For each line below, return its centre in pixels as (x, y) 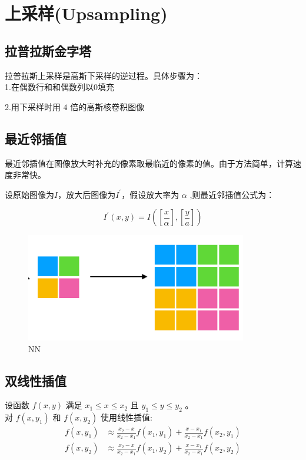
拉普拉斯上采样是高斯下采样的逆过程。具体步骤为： (104, 75)
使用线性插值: (126, 417)
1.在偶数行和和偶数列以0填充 (59, 87)
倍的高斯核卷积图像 (107, 106)
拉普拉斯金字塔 (48, 50)
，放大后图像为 (87, 194)
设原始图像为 (29, 194)
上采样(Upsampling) (86, 13)
